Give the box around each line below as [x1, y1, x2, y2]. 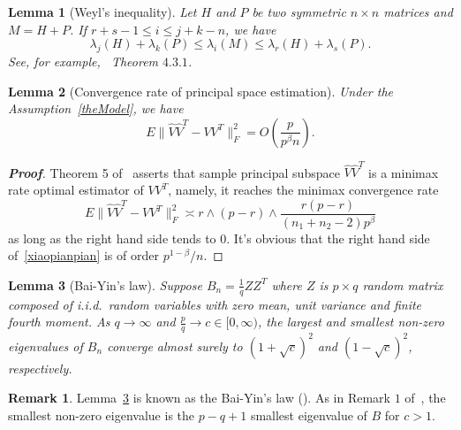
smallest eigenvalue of [250, 405, 367, 424]
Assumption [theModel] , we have [8, 99, 184, 118]
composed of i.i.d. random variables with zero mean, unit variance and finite [8, 295, 422, 313]
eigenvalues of [8, 336, 83, 355]
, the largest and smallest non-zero [258, 312, 444, 331]
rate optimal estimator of [8, 180, 144, 199]
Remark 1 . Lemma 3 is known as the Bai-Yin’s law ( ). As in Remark [8, 388, 390, 407]
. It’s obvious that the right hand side [226, 228, 430, 247]
